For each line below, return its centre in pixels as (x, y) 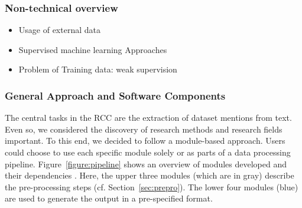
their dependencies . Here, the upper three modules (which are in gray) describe (150, 175)
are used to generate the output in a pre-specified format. (109, 198)
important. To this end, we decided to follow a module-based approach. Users (145, 141)
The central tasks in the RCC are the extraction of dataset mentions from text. (148, 118)
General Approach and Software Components (115, 95)
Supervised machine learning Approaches (93, 49)
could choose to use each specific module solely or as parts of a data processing (148, 152)
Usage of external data (59, 30)
